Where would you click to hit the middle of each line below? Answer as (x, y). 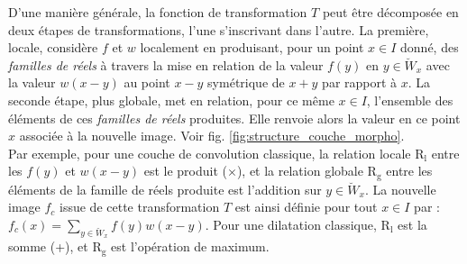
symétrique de (246, 82)
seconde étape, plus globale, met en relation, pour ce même (171, 100)
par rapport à (360, 82)
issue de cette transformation (140, 207)
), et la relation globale (300, 171)
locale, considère (53, 47)
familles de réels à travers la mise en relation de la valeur (166, 64)
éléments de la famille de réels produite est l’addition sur (165, 189)
